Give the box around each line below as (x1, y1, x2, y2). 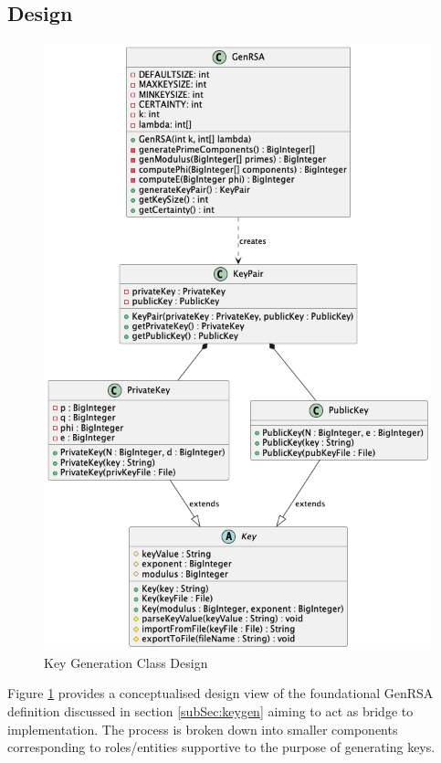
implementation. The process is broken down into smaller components (7, 719, 398, 738)
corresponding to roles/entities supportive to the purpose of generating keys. (7, 737, 436, 757)
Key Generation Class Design (44, 652, 208, 672)
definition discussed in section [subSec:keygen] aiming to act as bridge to (7, 701, 414, 720)
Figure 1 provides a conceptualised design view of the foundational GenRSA (7, 684, 434, 703)
